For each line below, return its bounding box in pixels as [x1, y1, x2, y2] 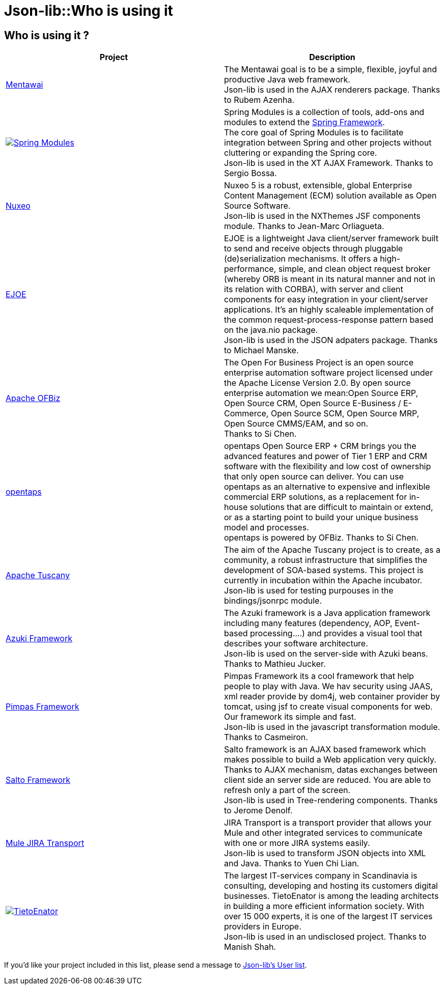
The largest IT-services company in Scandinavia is [224, 870, 418, 881]
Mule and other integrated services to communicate [224, 828, 423, 838]
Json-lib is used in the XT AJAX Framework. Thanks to [224, 158, 433, 168]
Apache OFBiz [6, 393, 61, 404]
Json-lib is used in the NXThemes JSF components [224, 211, 421, 221]
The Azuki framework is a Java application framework [224, 608, 431, 618]
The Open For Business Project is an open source [224, 357, 414, 368]
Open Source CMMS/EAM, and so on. [224, 418, 369, 429]
